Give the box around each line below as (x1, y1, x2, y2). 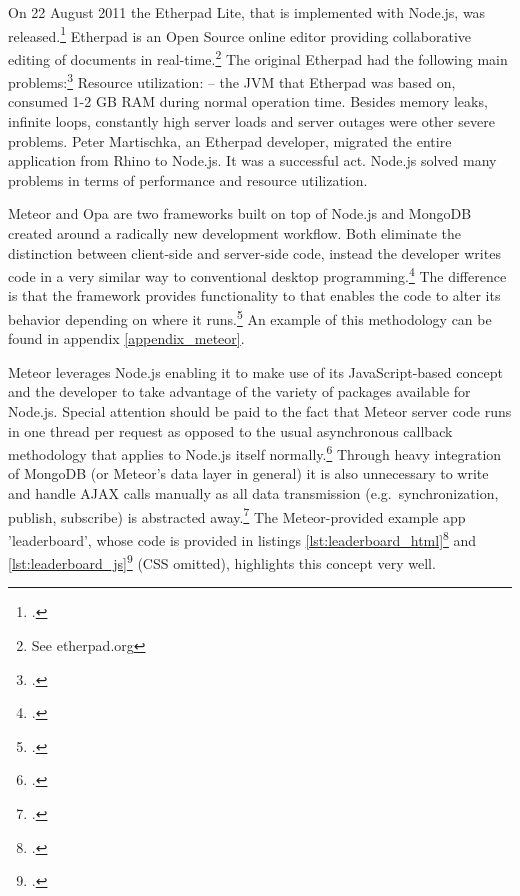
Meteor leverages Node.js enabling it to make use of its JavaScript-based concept (8, 361, 503, 382)
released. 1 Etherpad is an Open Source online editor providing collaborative (8, 22, 472, 46)
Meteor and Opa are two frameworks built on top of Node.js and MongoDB (8, 203, 472, 224)
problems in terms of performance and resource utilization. (8, 169, 368, 190)
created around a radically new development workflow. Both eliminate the (8, 222, 462, 243)
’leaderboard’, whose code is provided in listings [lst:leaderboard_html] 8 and (8, 526, 477, 550)
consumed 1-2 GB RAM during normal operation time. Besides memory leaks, (8, 91, 488, 112)
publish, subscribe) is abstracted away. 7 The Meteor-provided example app (8, 503, 466, 527)
